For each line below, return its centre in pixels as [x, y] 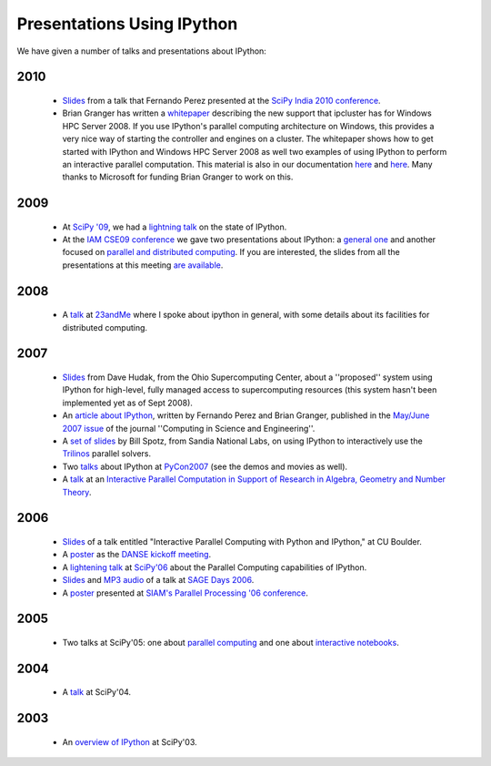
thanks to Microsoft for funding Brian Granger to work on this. [178, 177]
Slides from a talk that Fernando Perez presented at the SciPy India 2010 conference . [221, 100]
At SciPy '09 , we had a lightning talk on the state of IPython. [175, 227]
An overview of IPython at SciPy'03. [130, 741]
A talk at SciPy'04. [97, 692]
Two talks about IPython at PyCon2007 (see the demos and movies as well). [205, 466]
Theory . [77, 492]
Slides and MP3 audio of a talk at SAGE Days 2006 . [158, 580]
